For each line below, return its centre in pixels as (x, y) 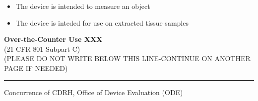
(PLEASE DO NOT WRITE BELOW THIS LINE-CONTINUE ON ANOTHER (127, 58)
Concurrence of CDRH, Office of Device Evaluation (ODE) (94, 92)
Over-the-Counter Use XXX (53, 39)
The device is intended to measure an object (83, 6)
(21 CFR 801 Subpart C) (42, 49)
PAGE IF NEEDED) (36, 68)
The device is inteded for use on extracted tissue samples (102, 22)
